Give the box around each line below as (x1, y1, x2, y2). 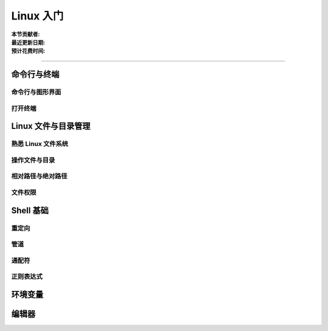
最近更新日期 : (11, 38, 46, 46)
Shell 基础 (11, 205, 49, 215)
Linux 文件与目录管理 (11, 121, 91, 131)
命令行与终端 (11, 69, 60, 80)
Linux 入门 (11, 9, 64, 23)
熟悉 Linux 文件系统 (11, 140, 69, 148)
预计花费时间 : (11, 47, 46, 55)
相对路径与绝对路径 (11, 172, 68, 181)
